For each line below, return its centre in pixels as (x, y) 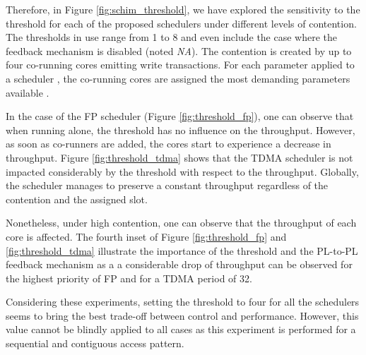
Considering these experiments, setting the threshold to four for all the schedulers (183, 302)
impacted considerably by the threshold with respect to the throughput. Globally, (182, 171)
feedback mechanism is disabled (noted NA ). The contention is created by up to (179, 50)
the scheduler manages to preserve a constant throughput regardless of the (167, 185)
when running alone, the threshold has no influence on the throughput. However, (181, 130)
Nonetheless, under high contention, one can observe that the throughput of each (181, 223)
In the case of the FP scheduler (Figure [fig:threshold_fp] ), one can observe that (180, 116)
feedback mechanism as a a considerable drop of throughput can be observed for (179, 264)
